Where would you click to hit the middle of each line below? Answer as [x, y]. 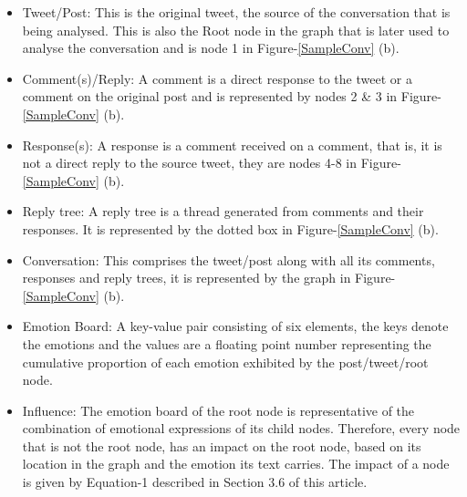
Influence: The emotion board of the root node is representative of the [218, 410]
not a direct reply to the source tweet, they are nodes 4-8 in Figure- [212, 163]
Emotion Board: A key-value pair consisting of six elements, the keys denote [235, 326]
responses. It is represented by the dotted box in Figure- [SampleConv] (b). [230, 228]
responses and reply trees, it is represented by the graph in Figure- [209, 278]
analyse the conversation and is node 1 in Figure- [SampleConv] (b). [211, 48]
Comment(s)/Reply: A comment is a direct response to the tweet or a [217, 78]
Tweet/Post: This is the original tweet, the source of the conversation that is [236, 12]
